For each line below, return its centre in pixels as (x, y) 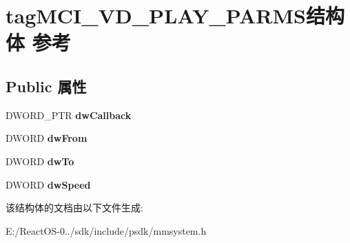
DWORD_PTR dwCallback (69, 115)
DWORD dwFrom (47, 138)
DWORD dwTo (40, 161)
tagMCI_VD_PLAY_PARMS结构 (175, 15)
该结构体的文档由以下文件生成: (74, 208)
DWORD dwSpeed (48, 184)
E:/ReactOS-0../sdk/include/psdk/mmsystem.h (106, 230)
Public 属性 (46, 86)
